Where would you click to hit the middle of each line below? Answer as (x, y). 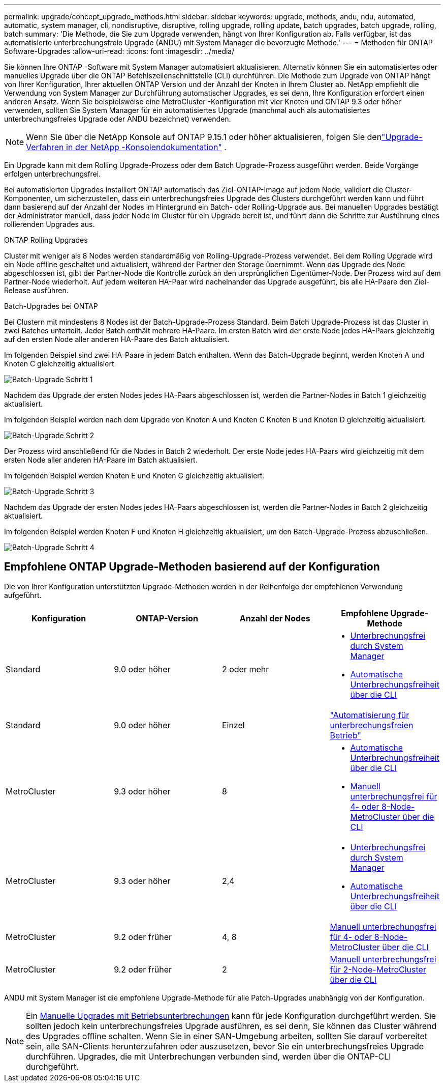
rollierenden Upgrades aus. (50, 224)
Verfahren (45, 147)
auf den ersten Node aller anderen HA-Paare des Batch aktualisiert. (117, 339)
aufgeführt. (23, 595)
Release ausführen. (36, 290)
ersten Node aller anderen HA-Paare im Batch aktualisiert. (101, 460)
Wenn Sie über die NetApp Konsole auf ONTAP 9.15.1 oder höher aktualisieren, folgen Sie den (204, 137)
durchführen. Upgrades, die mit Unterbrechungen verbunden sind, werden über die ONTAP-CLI (209, 1056)
